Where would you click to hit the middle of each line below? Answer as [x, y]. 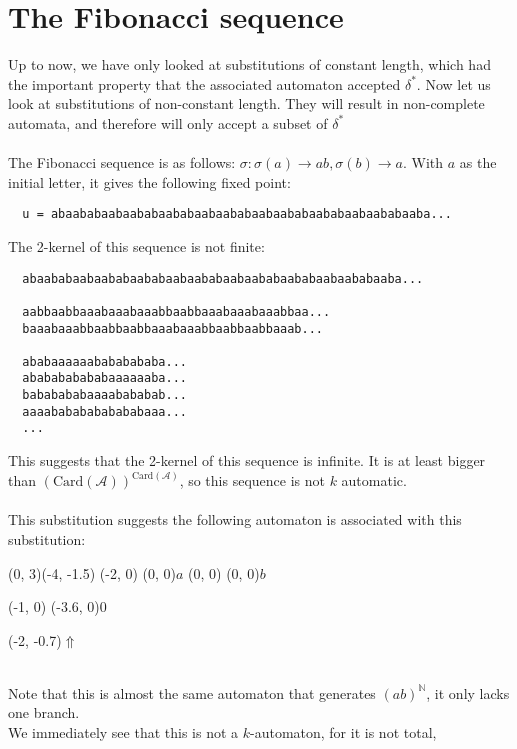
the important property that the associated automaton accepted [204, 83]
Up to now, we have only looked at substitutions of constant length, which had [249, 64]
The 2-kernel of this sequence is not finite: [136, 245]
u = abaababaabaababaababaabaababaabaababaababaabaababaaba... [237, 214]
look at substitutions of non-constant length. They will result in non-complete [246, 103]
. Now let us [453, 83]
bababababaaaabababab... [104, 395]
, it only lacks [468, 692]
